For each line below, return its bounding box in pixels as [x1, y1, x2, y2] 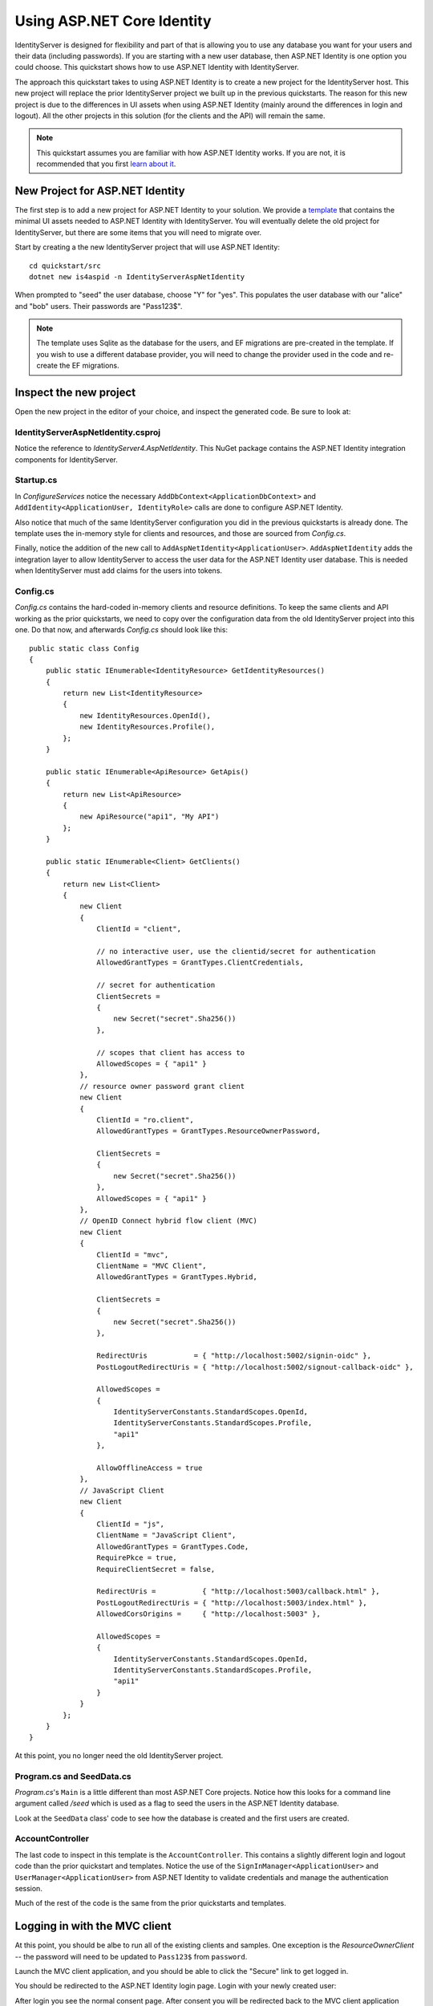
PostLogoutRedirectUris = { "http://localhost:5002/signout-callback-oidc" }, [96, 1362, 415, 1371]
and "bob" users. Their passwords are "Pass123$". [14, 301, 183, 311]
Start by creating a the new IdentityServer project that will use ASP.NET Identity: [14, 242, 281, 252]
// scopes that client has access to [96, 1048, 245, 1057]
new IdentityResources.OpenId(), [79, 711, 212, 720]
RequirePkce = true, [96, 1553, 178, 1562]
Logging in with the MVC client [14, 1919, 172, 1933]
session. [14, 1884, 43, 1894]
